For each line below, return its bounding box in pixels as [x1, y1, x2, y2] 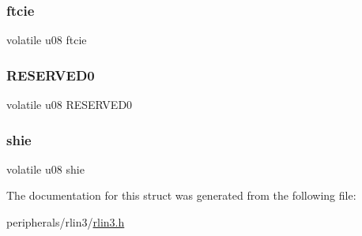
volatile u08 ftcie [6, 32, 87, 48]
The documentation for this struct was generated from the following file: [6, 187, 356, 204]
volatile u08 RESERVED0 [6, 96, 133, 113]
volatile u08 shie [6, 160, 85, 177]
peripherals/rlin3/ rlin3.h [6, 214, 125, 230]
